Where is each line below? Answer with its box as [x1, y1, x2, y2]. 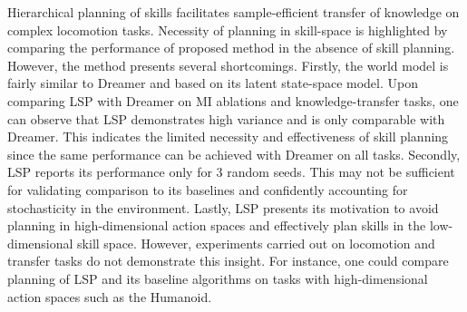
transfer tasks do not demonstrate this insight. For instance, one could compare [7, 251, 449, 270]
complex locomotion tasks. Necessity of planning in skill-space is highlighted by [7, 20, 448, 39]
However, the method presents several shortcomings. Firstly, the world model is [7, 55, 449, 74]
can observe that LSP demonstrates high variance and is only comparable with [7, 109, 445, 128]
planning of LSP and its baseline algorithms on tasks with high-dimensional [7, 268, 428, 288]
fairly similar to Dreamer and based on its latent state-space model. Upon [7, 73, 418, 93]
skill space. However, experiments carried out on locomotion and [77, 233, 435, 252]
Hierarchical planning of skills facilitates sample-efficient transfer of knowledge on [7, 3, 460, 21]
